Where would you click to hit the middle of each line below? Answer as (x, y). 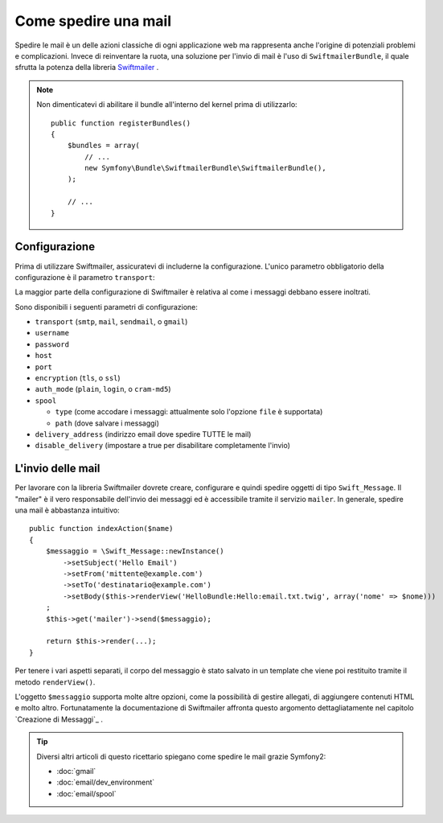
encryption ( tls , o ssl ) (78, 378)
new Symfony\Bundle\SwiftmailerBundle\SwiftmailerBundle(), (205, 168)
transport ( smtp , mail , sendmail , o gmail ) (111, 322)
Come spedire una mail (93, 21)
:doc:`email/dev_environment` (106, 782)
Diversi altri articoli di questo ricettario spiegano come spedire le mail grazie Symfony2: (181, 756)
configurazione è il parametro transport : (85, 277)
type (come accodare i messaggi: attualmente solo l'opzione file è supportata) (189, 412)
